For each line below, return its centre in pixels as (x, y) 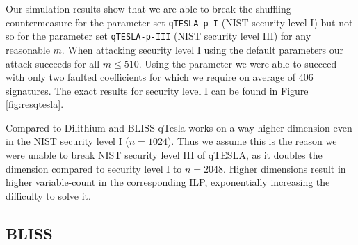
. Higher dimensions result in (285, 168)
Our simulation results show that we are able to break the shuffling (148, 8)
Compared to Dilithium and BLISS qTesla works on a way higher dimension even (179, 127)
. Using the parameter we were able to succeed (238, 63)
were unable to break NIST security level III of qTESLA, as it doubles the (164, 155)
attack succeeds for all (53, 63)
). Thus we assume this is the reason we (252, 141)
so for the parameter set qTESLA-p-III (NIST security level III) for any (158, 36)
